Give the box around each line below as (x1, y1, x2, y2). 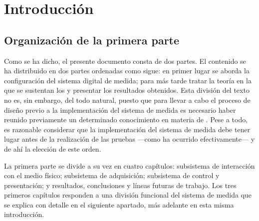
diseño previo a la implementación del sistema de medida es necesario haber (4, 104, 236, 115)
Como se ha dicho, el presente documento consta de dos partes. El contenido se (4, 55, 246, 66)
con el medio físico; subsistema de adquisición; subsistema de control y (4, 170, 220, 181)
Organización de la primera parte (4, 32, 180, 47)
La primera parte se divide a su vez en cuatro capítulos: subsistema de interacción (4, 160, 255, 171)
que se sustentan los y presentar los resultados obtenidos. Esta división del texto (4, 85, 250, 95)
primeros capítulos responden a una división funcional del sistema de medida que (4, 190, 252, 200)
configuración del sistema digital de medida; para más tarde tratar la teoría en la (4, 75, 252, 85)
